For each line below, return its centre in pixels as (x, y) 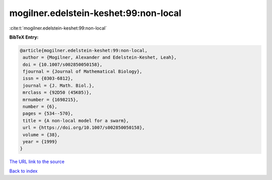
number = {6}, (40, 107)
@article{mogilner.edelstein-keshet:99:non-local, (84, 50)
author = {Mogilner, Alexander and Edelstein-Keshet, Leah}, (100, 57)
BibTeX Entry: (24, 37)
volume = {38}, (42, 135)
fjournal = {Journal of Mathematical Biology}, (83, 72)
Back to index (23, 171)
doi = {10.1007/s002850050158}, (63, 64)
